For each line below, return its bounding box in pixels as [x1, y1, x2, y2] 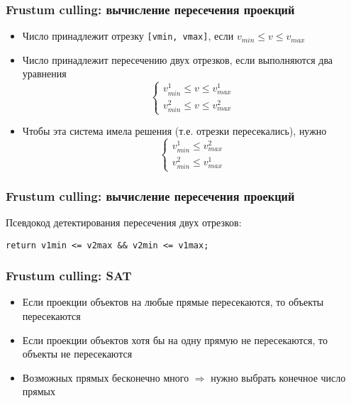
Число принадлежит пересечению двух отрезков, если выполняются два [22, 52, 333, 67]
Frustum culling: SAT [6, 267, 132, 285]
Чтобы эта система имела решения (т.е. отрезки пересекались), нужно [22, 123, 327, 138]
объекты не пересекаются [22, 346, 133, 361]
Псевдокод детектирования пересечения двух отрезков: [6, 214, 242, 229]
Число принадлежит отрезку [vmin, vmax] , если [22, 28, 234, 43]
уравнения [22, 66, 67, 81]
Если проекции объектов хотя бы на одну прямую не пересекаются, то [22, 332, 328, 347]
